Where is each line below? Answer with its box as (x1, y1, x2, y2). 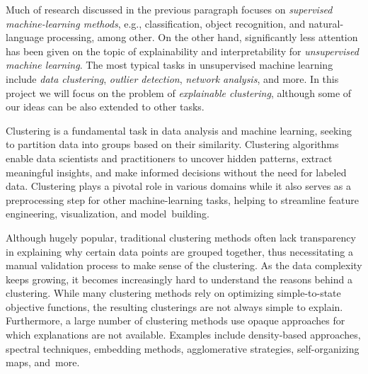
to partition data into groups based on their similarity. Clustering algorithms (6, 137, 339, 152)
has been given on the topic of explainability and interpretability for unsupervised (6, 43, 359, 58)
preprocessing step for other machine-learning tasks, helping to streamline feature (6, 192, 359, 207)
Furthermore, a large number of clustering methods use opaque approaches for (6, 313, 345, 328)
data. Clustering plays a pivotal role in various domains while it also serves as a (6, 178, 352, 193)
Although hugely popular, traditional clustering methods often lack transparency (6, 229, 356, 244)
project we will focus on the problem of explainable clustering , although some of (6, 85, 352, 100)
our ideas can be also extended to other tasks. (6, 99, 205, 114)
